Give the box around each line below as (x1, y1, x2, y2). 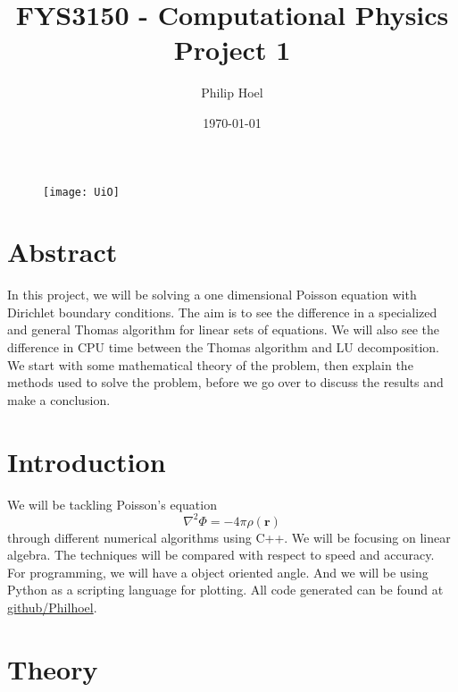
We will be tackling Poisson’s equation (7, 494, 217, 513)
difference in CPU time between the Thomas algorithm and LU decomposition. (7, 338, 439, 357)
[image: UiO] (43, 185, 120, 198)
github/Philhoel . (7, 598, 97, 617)
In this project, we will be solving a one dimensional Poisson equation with (7, 285, 417, 304)
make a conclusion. (7, 390, 111, 409)
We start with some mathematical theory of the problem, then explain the (7, 355, 413, 374)
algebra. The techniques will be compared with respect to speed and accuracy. (7, 545, 435, 564)
